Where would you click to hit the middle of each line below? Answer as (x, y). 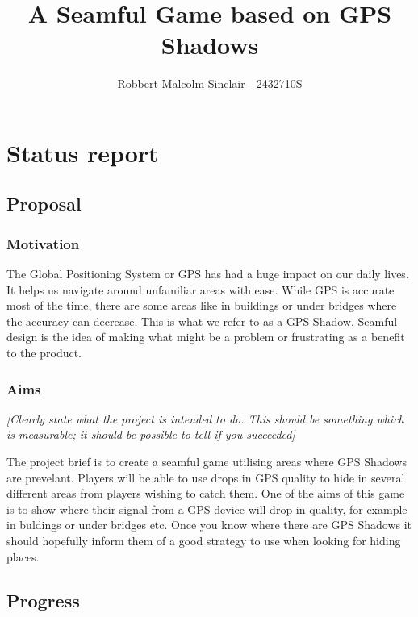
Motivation (43, 243)
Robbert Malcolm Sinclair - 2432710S (210, 83)
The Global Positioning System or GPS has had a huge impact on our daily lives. (208, 274)
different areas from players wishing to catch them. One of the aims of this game (206, 493)
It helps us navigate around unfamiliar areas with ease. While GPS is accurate (201, 289)
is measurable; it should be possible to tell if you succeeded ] (151, 434)
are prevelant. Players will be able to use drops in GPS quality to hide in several (206, 477)
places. (23, 556)
